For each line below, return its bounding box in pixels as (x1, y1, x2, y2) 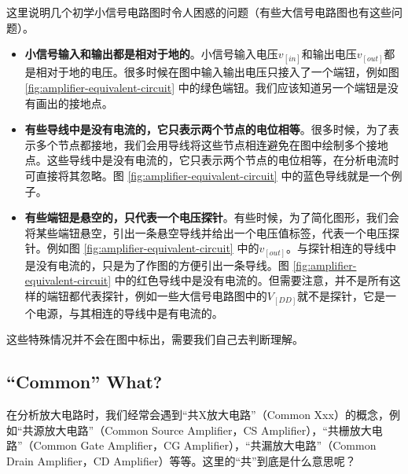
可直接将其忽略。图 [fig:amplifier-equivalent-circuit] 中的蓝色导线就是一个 (24, 167, 391, 183)
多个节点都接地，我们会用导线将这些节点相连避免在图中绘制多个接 (35, 136, 377, 152)
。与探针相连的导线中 (285, 240, 396, 256)
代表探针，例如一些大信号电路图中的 (79, 288, 267, 304)
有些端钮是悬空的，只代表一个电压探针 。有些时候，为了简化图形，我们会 (24, 209, 399, 226)
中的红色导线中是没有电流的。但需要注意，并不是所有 (114, 272, 390, 288)
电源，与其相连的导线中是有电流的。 (35, 304, 223, 321)
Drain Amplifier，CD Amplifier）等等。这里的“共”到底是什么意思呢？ (6, 452, 356, 468)
